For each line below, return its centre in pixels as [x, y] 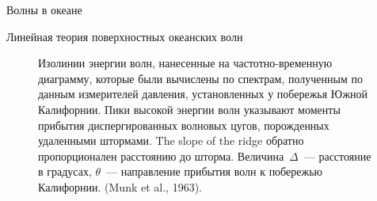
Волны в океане [44, 9]
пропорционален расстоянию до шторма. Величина [161, 155]
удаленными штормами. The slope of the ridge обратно [171, 140]
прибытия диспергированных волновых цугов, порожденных [184, 125]
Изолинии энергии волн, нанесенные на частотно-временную [185, 63]
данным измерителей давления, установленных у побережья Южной [203, 94]
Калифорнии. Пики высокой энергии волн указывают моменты [189, 109]
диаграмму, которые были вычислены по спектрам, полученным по [200, 78]
